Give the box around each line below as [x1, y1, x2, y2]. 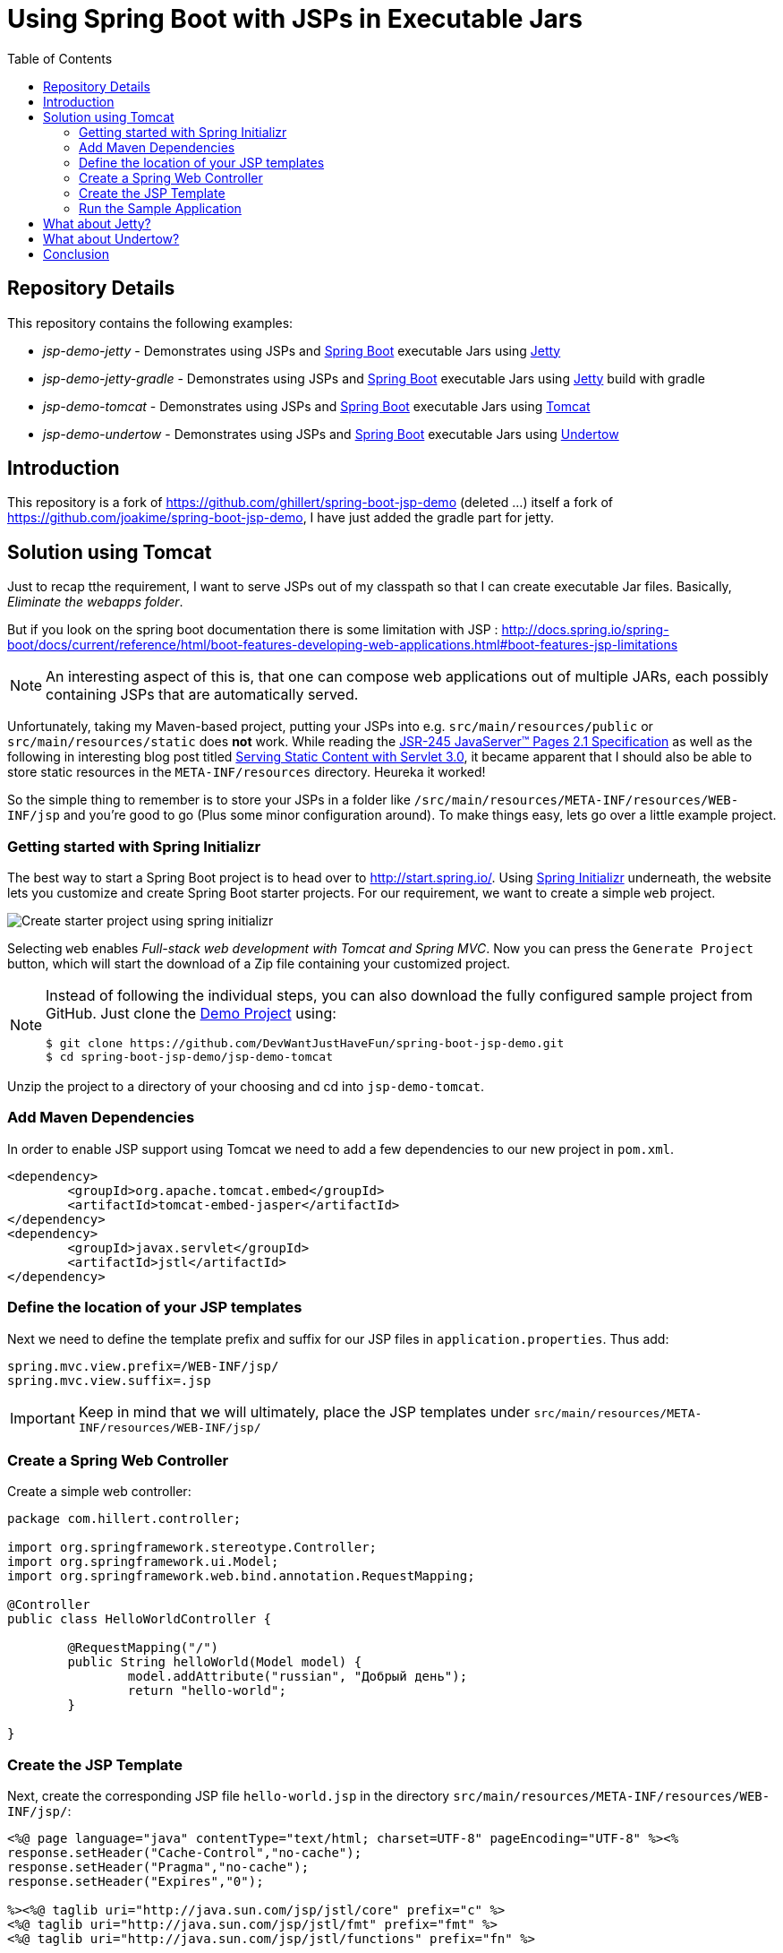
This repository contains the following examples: [7, 314, 294, 331]
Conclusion [43, 245, 110, 262]
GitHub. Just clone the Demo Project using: [46, 1004, 336, 1023]
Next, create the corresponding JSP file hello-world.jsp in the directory [7, 1788, 450, 1804]
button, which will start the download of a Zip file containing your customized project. [7, 956, 511, 972]
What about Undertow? [43, 230, 180, 246]
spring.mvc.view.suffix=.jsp [7, 1372, 211, 1388]
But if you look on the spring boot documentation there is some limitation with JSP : [7, 622, 498, 638]
